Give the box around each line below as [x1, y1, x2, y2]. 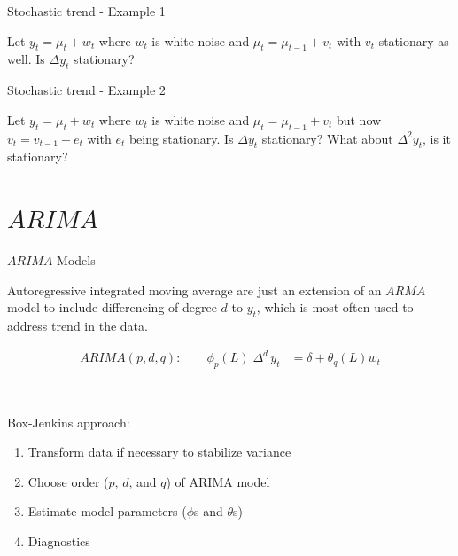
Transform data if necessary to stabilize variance [27, 442, 291, 461]
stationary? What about [261, 129, 393, 147]
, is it [422, 129, 451, 147]
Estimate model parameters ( [27, 502, 187, 521]
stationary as [378, 31, 449, 50]
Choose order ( [27, 472, 109, 490]
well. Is [7, 50, 45, 68]
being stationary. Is [128, 129, 234, 147]
